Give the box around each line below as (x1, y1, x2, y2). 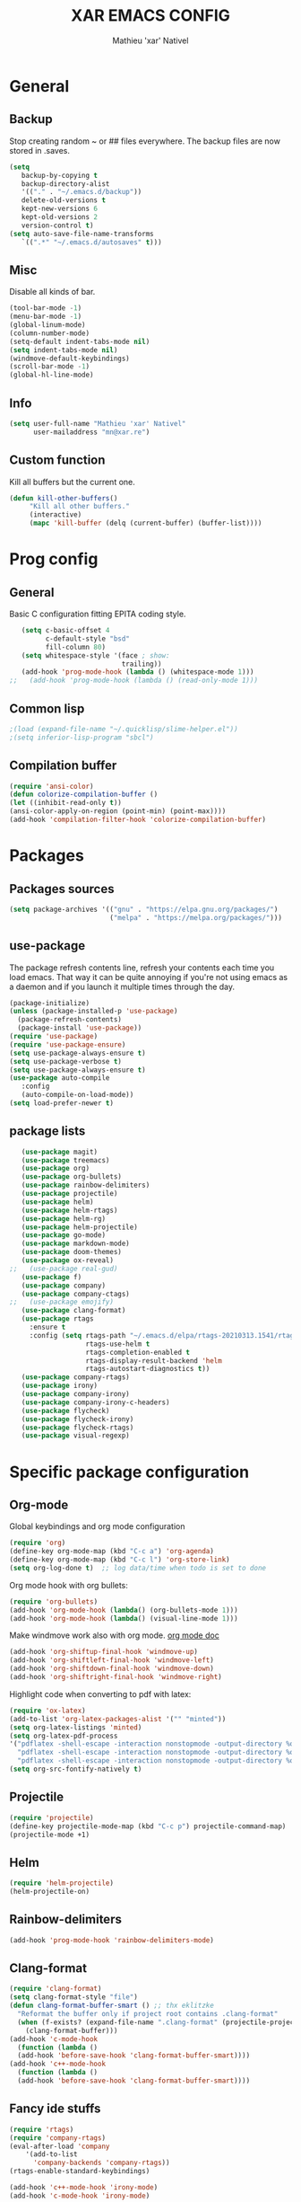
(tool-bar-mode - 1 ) (9, 304, 82, 313)
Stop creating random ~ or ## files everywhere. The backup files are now (9, 136, 280, 146)
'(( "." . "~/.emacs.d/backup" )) (21, 188, 142, 197)
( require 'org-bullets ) (9, 1596, 99, 1606)
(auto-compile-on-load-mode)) (21, 1091, 134, 1100)
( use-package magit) (21, 1147, 99, 1156)
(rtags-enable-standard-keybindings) (9, 2167, 150, 2176)
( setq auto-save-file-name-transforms (9, 229, 154, 238)
